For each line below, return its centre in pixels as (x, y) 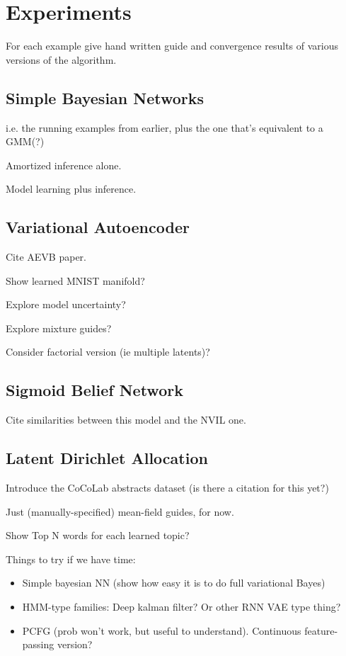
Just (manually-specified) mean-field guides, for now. (120, 511)
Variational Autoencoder (98, 227)
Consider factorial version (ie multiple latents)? (108, 352)
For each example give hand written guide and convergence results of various (172, 46)
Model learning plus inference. (71, 189)
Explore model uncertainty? (66, 304)
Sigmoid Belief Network (94, 390)
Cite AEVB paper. (46, 257)
